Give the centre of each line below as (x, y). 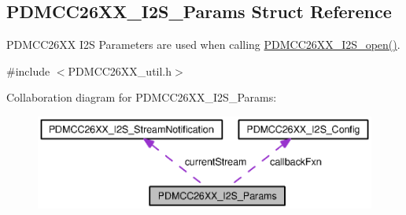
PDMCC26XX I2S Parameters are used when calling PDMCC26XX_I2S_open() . (203, 44)
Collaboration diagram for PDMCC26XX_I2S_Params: (142, 97)
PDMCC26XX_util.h (120, 70)
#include (28, 70)
